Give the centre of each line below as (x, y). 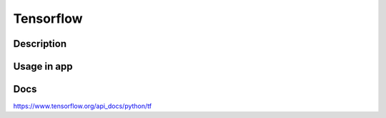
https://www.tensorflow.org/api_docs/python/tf (83, 106)
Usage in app (43, 66)
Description (40, 44)
